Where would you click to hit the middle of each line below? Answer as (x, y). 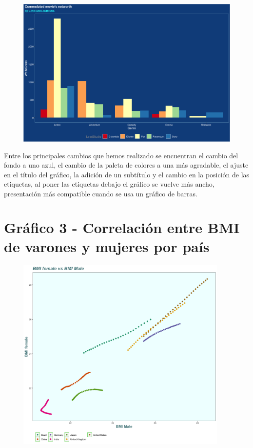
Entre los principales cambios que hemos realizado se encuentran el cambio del (121, 155)
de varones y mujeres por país (107, 246)
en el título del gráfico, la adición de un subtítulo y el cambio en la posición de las (127, 174)
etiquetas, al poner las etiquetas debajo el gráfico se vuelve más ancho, (109, 184)
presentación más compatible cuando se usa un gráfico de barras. (101, 193)
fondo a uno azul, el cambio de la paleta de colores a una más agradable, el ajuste (126, 165)
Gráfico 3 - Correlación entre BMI (122, 227)
